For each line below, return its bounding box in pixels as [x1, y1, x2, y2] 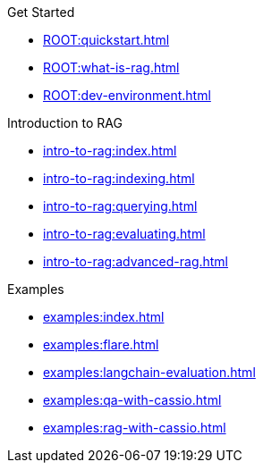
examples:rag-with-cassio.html [43, 420, 226, 435]
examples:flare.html [43, 337, 159, 352]
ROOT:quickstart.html [43, 32, 170, 47]
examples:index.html [43, 309, 165, 324]
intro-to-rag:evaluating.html [43, 226, 206, 241]
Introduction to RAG [7, 115, 123, 130]
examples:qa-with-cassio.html [43, 392, 222, 407]
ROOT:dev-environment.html [43, 88, 211, 103]
